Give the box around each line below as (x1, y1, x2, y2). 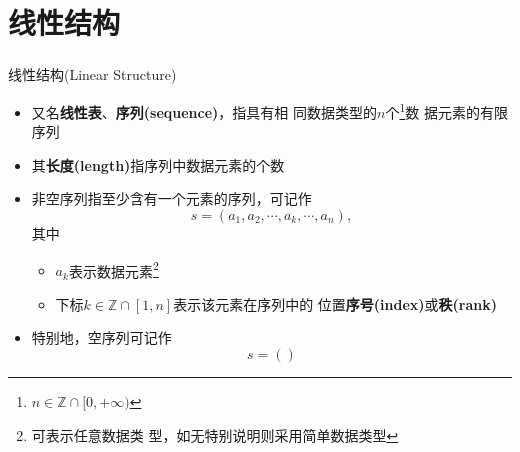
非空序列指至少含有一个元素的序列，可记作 (31, 188, 312, 209)
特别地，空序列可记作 (31, 327, 172, 348)
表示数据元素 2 (68, 257, 159, 281)
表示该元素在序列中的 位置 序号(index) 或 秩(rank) (173, 293, 498, 314)
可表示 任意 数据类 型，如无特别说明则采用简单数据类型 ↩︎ (31, 424, 399, 445)
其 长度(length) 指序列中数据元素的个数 (31, 154, 285, 175)
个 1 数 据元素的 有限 (385, 98, 508, 122)
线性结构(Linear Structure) (8, 64, 177, 85)
